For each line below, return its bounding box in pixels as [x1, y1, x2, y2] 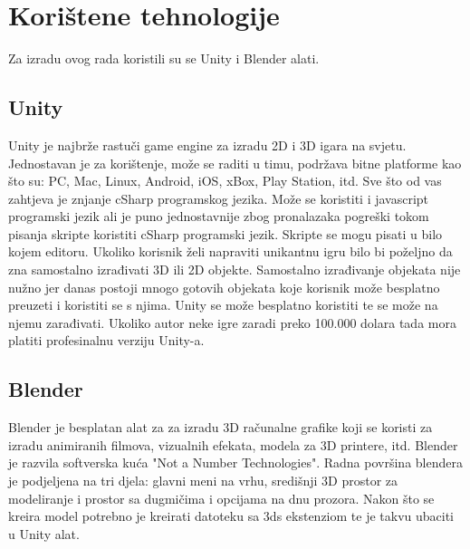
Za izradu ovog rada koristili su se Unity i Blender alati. [8, 49, 320, 68]
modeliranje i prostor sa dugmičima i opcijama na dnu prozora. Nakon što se [8, 488, 435, 507]
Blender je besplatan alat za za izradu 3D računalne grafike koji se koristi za [8, 418, 433, 437]
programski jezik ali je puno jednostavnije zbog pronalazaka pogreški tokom [8, 207, 429, 226]
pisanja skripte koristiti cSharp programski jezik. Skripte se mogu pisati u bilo [8, 224, 443, 243]
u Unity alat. [8, 524, 80, 543]
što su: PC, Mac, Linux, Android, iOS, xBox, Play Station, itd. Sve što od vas [8, 171, 442, 190]
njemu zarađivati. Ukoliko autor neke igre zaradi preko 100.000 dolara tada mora [8, 313, 456, 332]
